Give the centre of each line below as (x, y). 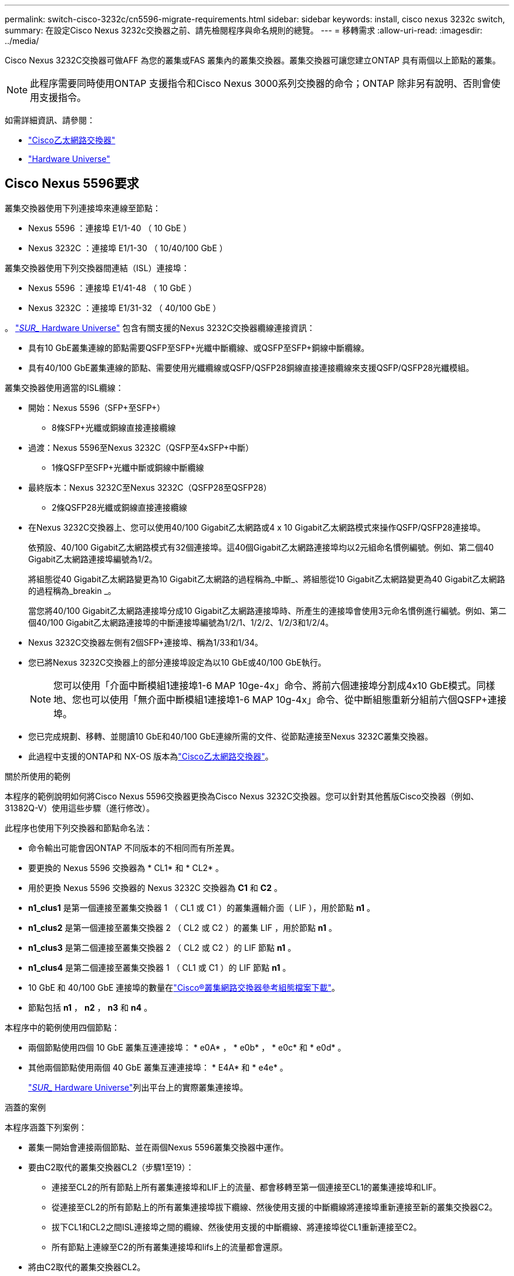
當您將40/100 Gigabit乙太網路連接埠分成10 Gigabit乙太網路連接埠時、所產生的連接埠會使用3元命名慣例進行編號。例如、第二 (267, 610)
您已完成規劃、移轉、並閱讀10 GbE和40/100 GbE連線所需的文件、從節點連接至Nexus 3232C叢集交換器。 (231, 736)
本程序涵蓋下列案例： (46, 1127)
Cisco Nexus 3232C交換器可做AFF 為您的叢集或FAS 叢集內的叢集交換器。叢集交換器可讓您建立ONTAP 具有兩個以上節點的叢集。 (253, 60)
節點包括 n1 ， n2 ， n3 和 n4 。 (90, 1007)
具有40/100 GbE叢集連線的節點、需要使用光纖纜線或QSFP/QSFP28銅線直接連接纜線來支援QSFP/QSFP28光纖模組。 (251, 367)
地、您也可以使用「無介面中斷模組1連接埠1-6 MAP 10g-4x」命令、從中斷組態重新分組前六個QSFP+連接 (280, 699)
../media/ (22, 41)
